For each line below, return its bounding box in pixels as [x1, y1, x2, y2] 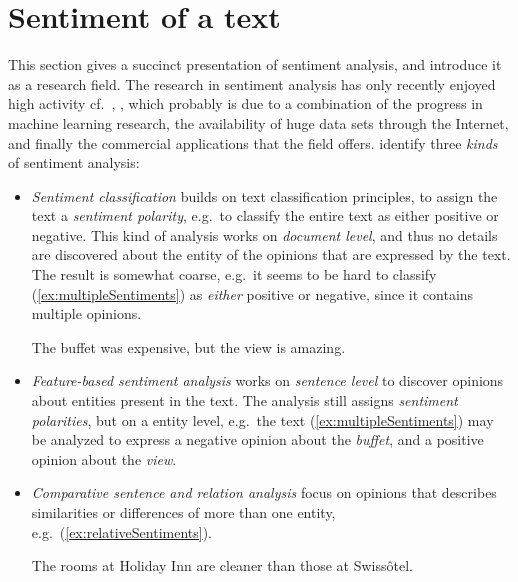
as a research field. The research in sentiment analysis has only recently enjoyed [8, 73, 496, 94]
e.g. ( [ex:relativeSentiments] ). [31, 521, 212, 542]
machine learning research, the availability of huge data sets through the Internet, [8, 112, 509, 133]
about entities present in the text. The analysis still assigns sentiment [31, 390, 458, 411]
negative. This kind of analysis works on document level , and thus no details [31, 224, 498, 245]
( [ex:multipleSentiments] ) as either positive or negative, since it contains [31, 283, 474, 304]
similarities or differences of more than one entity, [31, 502, 336, 522]
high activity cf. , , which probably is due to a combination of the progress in [8, 93, 483, 114]
